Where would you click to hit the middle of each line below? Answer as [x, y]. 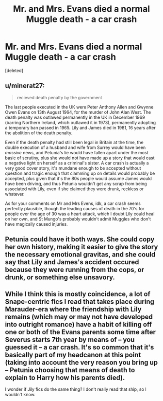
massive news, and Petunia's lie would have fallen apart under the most [77, 152]
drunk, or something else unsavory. [60, 278]
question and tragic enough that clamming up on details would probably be [80, 173]
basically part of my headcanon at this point [73, 355]
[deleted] [14, 70]
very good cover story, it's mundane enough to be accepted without [73, 168]
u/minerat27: [25, 86]
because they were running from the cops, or [75, 270]
